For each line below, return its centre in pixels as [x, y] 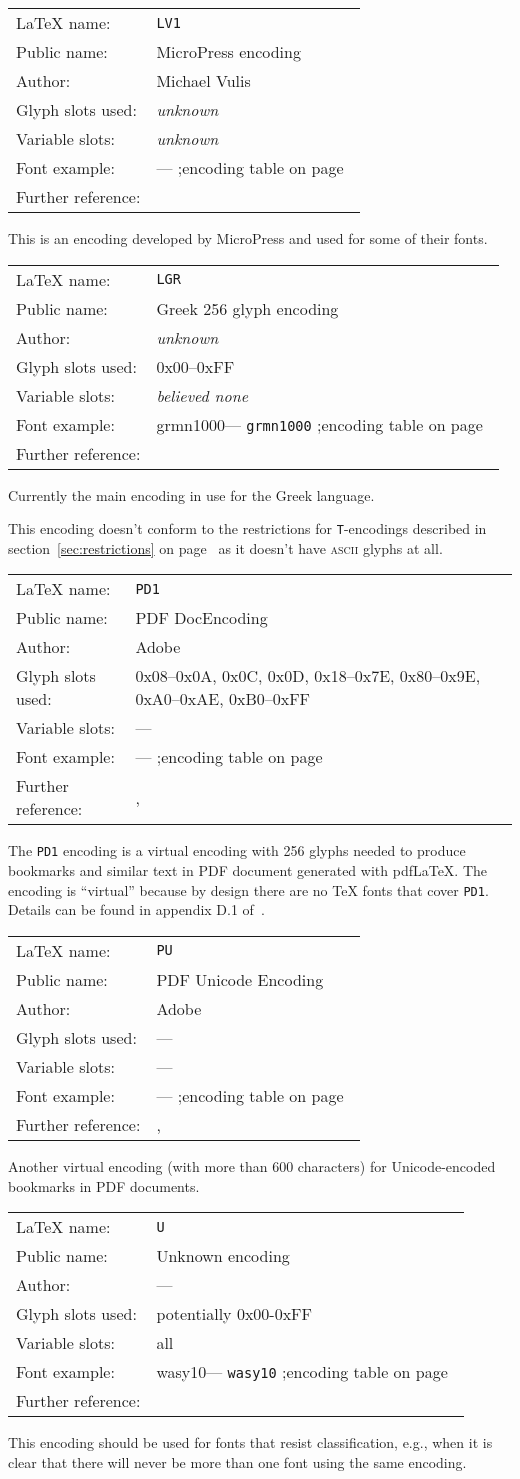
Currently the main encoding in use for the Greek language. [191, 494]
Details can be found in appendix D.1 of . [136, 909]
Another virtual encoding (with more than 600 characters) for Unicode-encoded [252, 1165]
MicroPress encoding [228, 51]
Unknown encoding [223, 1256]
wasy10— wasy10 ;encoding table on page [302, 1372]
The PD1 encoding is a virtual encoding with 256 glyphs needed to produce [237, 850]
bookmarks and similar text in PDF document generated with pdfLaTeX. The [248, 870]
